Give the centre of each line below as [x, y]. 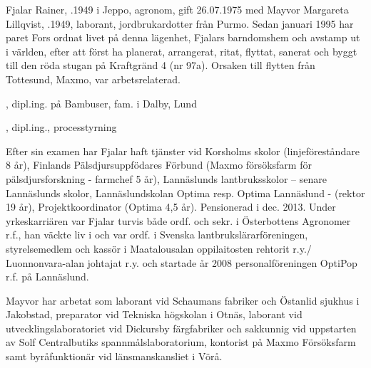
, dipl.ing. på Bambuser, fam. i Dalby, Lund [101, 103]
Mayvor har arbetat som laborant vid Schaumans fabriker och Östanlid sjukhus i [183, 300]
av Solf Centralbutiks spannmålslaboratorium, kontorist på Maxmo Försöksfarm [181, 342]
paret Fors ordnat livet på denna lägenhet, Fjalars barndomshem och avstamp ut [183, 37]
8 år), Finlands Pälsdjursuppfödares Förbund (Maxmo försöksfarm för [159, 165]
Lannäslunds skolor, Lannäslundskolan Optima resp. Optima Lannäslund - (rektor [185, 193]
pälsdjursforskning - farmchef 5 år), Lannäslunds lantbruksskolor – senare [166, 178]
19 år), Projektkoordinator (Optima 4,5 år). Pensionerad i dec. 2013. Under [171, 207]
